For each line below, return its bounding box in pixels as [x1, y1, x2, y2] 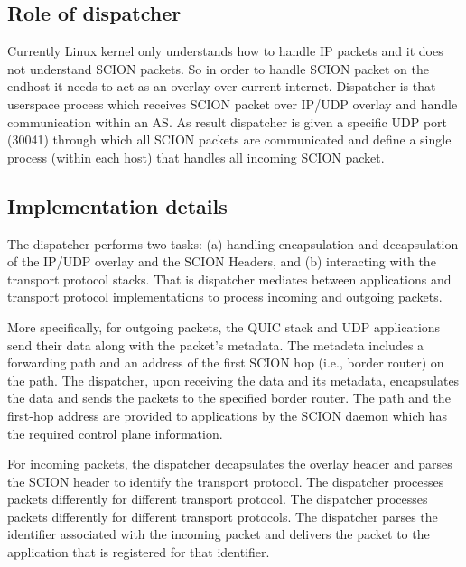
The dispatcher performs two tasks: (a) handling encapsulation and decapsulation [7, 234, 459, 253]
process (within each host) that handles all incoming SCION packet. [7, 147, 385, 166]
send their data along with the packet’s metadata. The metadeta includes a [7, 335, 424, 354]
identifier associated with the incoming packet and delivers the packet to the [7, 525, 430, 544]
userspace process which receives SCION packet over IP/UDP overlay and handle [7, 94, 458, 113]
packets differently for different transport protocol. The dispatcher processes [7, 489, 428, 508]
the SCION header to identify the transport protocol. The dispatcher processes [7, 471, 444, 490]
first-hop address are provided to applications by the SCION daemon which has [7, 405, 448, 424]
